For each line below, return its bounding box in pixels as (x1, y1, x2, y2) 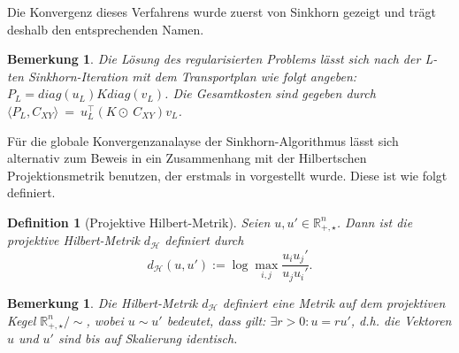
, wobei (86, 311, 124, 329)
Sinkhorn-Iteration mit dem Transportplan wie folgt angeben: (27, 66, 357, 85)
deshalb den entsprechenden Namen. (7, 19, 204, 38)
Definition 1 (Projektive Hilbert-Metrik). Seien (7, 212, 271, 231)
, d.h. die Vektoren (350, 311, 452, 329)
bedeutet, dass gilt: (166, 311, 266, 329)
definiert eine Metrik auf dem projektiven (222, 293, 446, 311)
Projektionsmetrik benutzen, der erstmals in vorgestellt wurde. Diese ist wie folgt (7, 165, 448, 184)
